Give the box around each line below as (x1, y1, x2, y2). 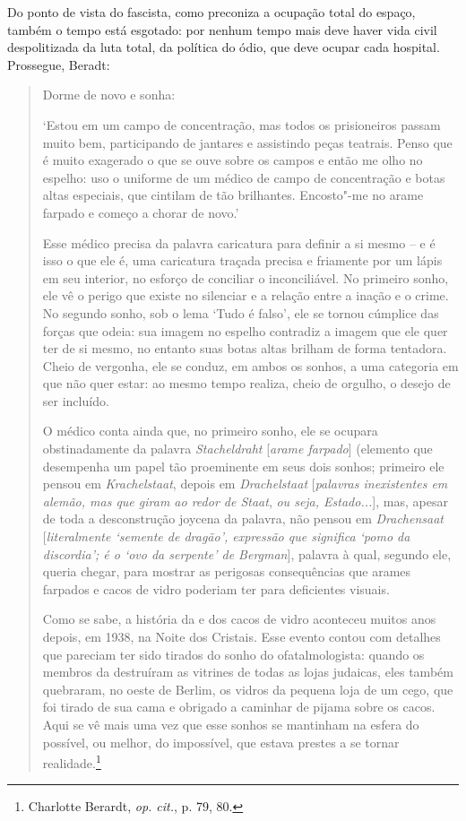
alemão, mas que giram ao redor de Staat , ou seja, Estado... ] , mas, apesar (42, 491, 448, 510)
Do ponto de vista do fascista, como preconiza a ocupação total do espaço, (7, 3, 416, 21)
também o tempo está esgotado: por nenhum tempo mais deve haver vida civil (7, 20, 437, 39)
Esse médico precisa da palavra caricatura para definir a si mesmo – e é (42, 233, 436, 252)
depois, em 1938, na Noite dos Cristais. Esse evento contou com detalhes (42, 627, 441, 645)
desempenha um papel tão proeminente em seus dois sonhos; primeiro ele (42, 456, 444, 475)
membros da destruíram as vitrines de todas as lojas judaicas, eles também (42, 662, 453, 681)
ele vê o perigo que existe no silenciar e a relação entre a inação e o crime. (42, 286, 449, 305)
